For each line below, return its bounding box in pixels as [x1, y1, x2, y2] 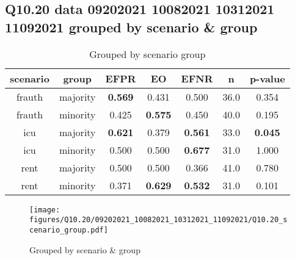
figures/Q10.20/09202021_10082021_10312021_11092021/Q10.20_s [29, 215, 288, 225]
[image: [29, 205, 60, 214]
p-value [249, 71, 285, 85]
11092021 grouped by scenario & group [5, 17, 258, 36]
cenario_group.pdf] [29, 225, 108, 234]
